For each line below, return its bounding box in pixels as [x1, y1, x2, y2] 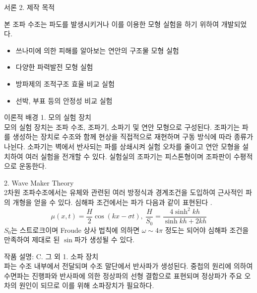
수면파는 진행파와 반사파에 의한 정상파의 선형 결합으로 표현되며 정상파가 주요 [4, 270, 242, 281]
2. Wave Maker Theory [4, 177, 74, 188]
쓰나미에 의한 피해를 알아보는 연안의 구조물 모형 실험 [15, 45, 179, 55]
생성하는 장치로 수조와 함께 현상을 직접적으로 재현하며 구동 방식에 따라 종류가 [12, 131, 254, 142]
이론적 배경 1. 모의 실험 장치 [4, 112, 91, 122]
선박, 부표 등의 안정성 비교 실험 [15, 95, 113, 105]
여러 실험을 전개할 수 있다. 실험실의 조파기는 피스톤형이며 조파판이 [25, 151, 232, 161]
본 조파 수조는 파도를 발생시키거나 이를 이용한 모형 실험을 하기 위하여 [4, 18, 219, 29]
